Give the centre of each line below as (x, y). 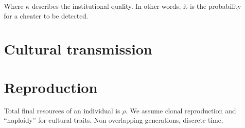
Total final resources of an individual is (62, 110)
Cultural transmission (78, 49)
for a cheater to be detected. (46, 15)
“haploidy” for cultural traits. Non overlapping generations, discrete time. (114, 120)
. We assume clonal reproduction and (181, 110)
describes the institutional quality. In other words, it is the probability (136, 6)
